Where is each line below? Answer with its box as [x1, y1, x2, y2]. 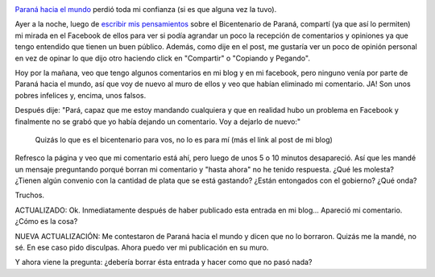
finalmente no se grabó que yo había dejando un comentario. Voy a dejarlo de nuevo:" [14, 117, 301, 126]
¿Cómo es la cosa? [14, 217, 78, 226]
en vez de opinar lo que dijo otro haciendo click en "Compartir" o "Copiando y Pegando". [14, 53, 310, 63]
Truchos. [14, 190, 44, 201]
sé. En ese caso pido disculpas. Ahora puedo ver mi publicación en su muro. [14, 242, 269, 253]
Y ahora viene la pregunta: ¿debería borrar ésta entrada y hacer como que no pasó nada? [14, 258, 313, 267]
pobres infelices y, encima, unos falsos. [14, 90, 147, 100]
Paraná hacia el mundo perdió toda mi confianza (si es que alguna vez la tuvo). [14, 5, 277, 14]
